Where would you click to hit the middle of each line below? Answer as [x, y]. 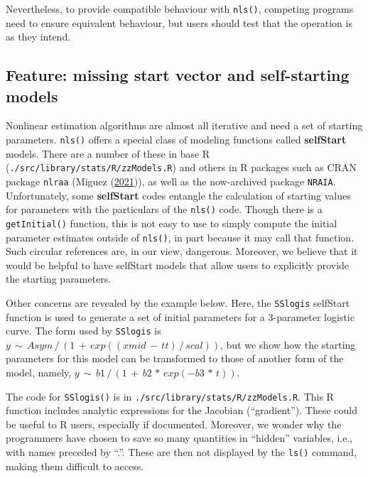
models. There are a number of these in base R [108, 153]
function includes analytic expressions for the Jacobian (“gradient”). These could [182, 410]
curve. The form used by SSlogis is [83, 331]
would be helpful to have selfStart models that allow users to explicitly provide [178, 265]
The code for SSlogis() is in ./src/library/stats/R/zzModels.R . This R [170, 396]
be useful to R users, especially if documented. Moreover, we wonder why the [174, 424]
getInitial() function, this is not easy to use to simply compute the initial [172, 223]
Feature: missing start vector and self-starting [178, 75]
